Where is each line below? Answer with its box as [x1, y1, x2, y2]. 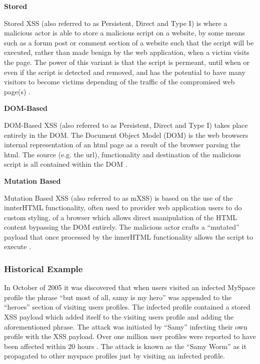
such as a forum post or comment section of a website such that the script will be [4, 37, 254, 47]
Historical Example [4, 262, 83, 275]
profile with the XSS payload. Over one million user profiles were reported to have [4, 331, 256, 342]
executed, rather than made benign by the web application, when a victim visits [4, 47, 249, 57]
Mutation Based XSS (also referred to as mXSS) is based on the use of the [4, 192, 233, 203]
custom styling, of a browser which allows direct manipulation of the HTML [4, 212, 237, 222]
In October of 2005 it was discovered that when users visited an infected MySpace [4, 282, 255, 293]
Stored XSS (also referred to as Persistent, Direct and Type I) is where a [4, 17, 227, 28]
